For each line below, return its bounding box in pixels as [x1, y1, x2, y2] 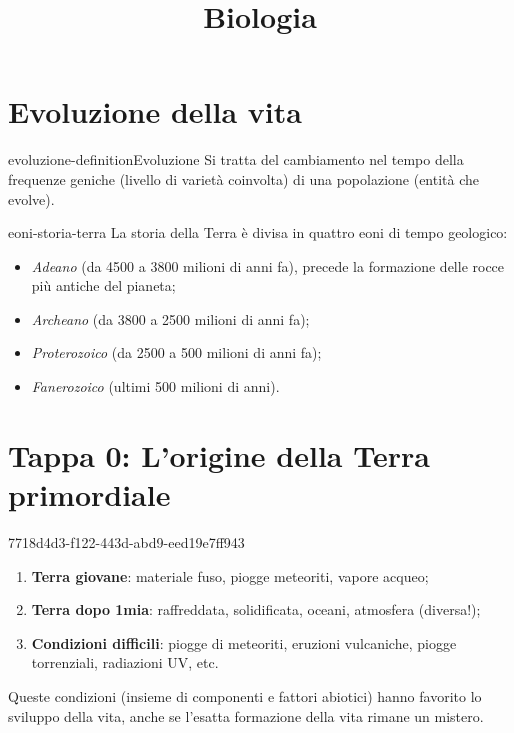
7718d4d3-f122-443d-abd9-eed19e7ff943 [8, 531, 245, 552]
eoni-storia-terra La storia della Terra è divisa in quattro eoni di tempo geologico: [8, 222, 508, 243]
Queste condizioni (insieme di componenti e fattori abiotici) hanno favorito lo [8, 685, 482, 706]
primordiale [8, 474, 171, 515]
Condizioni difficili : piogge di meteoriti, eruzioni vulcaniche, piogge [31, 632, 457, 653]
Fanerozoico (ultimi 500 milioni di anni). [31, 376, 280, 397]
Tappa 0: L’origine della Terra [8, 434, 430, 475]
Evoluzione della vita [8, 91, 302, 132]
